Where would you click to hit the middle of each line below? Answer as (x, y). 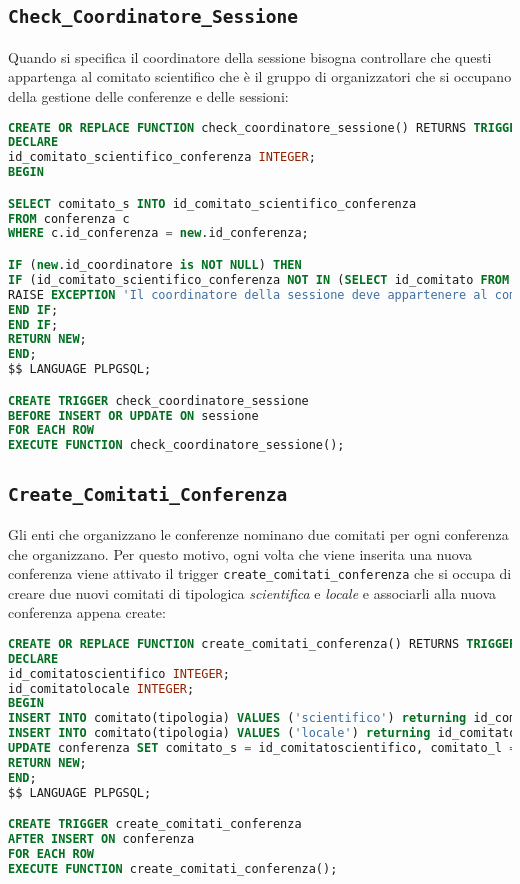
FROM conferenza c (69, 218)
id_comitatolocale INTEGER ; (101, 688)
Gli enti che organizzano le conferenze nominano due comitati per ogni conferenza (258, 533)
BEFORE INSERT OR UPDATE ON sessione (133, 415)
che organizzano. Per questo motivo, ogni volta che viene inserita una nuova (240, 553)
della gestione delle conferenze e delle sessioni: (148, 95)
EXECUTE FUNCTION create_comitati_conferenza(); (173, 868)
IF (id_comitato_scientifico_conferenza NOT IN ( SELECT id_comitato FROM (259, 279)
